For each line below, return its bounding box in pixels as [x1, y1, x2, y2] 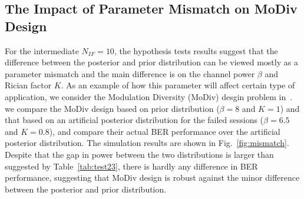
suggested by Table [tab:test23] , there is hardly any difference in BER [5, 160, 258, 172]
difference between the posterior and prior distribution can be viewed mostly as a [5, 56, 298, 68]
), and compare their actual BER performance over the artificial [49, 125, 280, 137]
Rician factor [5, 79, 52, 91]
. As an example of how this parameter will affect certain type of [61, 79, 295, 91]
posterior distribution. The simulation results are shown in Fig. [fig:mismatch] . [5, 137, 289, 149]
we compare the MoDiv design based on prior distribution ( [5, 102, 220, 114]
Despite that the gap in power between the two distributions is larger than [5, 148, 274, 160]
